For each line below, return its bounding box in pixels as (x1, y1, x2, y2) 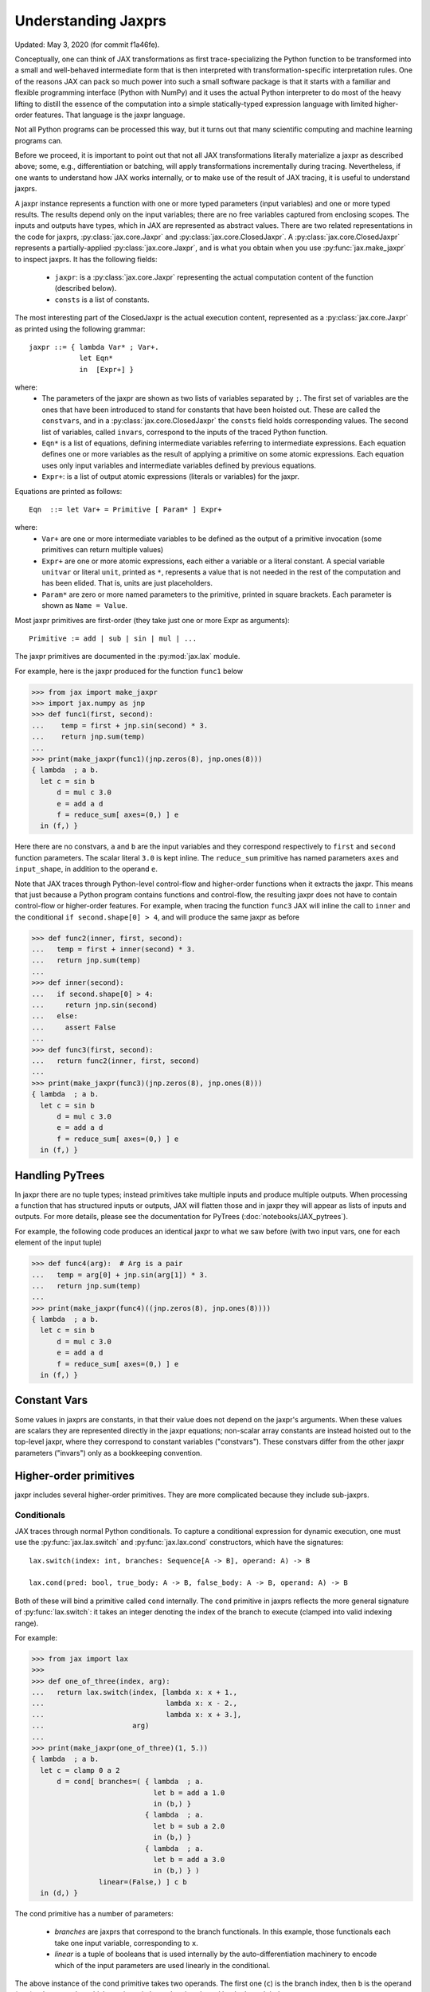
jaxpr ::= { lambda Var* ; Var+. (29, 343, 159, 351)
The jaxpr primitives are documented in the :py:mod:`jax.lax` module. (14, 652, 240, 661)
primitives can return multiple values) (41, 545, 164, 555)
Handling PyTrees (14, 1168, 105, 1182)
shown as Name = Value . (41, 601, 127, 610)
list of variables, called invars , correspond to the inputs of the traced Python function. (41, 427, 328, 437)
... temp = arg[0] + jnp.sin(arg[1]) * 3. (31, 1270, 209, 1279)
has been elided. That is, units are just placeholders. (41, 578, 213, 588)
